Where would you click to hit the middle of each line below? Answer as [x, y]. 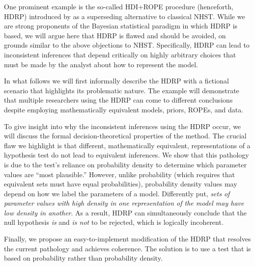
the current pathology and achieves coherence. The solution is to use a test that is [127, 248]
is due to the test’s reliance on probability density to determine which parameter [125, 164]
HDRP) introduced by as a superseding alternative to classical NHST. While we [125, 16]
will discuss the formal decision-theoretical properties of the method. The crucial [125, 136]
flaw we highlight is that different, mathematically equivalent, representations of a [127, 145]
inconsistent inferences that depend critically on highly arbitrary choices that [120, 54]
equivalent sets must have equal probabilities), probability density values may [121, 184]
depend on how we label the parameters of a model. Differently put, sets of [117, 193]
